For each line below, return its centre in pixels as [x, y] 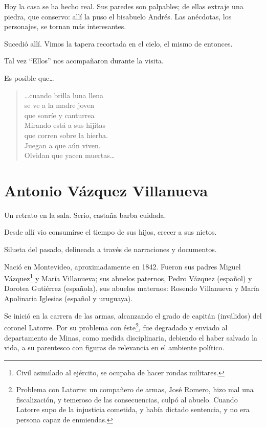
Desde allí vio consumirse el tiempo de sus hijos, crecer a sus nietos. [110, 232]
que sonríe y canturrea [59, 115]
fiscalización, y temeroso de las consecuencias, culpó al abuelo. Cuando [127, 399]
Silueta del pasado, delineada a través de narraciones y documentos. [110, 249]
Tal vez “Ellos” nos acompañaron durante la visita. [84, 61]
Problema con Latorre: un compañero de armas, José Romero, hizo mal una [135, 389]
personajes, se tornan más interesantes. [65, 26]
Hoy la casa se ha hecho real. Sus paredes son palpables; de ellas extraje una [124, 6]
